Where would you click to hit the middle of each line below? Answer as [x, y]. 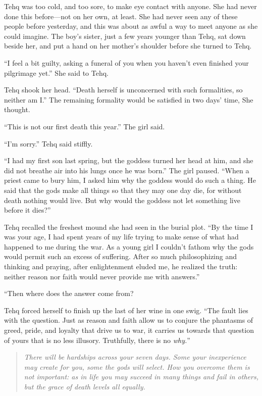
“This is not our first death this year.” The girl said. [85, 126]
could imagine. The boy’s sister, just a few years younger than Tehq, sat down [125, 36]
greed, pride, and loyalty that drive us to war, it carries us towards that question [129, 330]
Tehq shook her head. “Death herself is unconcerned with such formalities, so [123, 90]
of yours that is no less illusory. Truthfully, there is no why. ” [97, 340]
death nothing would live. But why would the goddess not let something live [122, 200]
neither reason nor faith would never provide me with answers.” [102, 276]
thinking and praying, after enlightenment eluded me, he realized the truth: [121, 266]
